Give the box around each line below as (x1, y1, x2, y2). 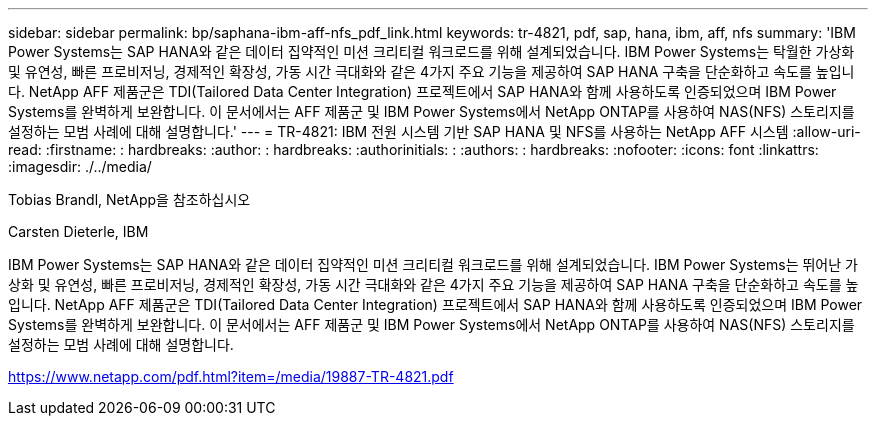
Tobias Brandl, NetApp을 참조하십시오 (8, 191, 251, 208)
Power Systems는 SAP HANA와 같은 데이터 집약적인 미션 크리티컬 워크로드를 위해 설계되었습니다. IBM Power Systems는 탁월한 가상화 (8, 43, 855, 60)
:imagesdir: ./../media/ (8, 158, 152, 175)
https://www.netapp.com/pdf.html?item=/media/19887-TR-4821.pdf (8, 368, 454, 385)
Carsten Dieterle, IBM (8, 223, 149, 240)
